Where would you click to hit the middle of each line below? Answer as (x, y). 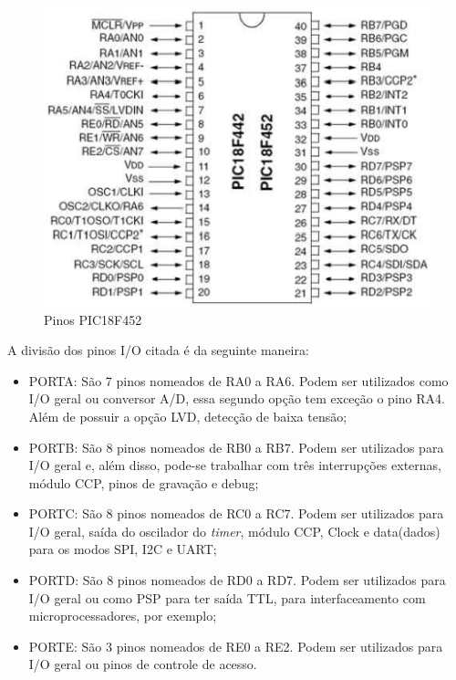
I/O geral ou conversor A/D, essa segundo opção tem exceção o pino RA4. (237, 398)
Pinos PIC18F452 (93, 319)
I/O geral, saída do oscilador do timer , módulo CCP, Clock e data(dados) (234, 531)
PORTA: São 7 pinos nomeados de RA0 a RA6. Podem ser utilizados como (238, 380)
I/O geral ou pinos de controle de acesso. (143, 664)
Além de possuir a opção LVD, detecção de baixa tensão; (188, 416)
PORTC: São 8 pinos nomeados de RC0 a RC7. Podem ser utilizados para (236, 513)
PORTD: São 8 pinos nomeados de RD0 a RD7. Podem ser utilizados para (237, 580)
